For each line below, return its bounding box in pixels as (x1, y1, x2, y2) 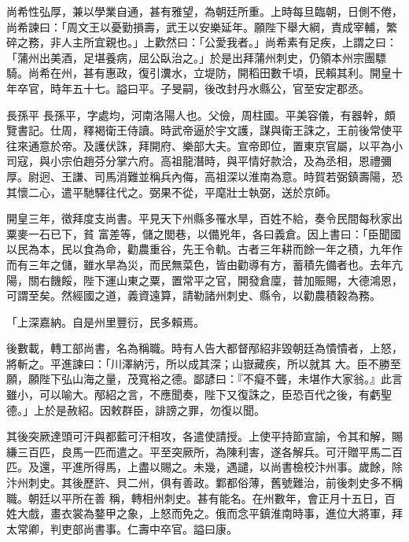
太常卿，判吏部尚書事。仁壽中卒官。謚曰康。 (6, 520, 238, 536)
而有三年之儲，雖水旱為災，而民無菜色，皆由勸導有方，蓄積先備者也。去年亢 (6, 256, 403, 272)
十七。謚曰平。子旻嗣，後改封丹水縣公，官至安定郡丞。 (83, 79, 370, 96)
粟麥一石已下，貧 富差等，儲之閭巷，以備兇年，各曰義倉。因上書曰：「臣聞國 (6, 225, 401, 242)
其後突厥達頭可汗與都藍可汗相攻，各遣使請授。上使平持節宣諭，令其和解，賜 (6, 428, 403, 444)
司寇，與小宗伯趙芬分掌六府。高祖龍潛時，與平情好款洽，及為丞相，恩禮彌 (6, 153, 392, 169)
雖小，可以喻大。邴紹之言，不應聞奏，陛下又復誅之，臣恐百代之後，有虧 (6, 386, 381, 403)
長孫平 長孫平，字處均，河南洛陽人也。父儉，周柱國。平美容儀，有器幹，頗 (6, 106, 396, 123)
